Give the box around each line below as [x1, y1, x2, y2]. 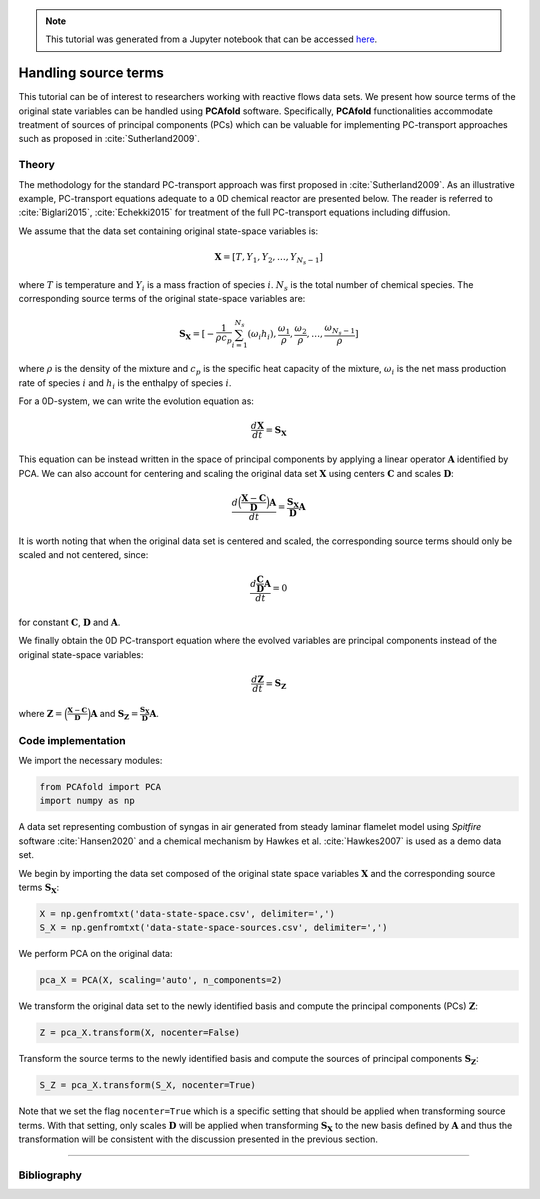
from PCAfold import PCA [39, 781, 162, 793]
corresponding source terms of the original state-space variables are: [18, 293, 306, 305]
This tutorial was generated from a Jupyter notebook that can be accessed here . [45, 33, 378, 45]
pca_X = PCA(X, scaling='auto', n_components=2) [39, 975, 283, 986]
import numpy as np [39, 795, 135, 807]
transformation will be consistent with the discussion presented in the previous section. [18, 1133, 379, 1145]
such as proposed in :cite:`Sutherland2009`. [18, 133, 200, 145]
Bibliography [18, 1168, 82, 1182]
